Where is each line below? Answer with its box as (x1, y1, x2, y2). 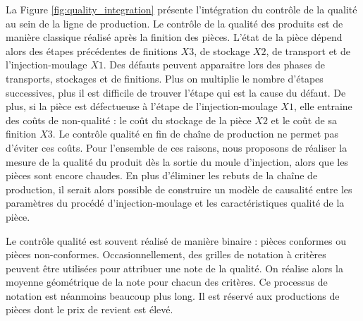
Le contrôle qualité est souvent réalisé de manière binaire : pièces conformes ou (6, 233, 346, 248)
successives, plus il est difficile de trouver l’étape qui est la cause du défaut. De (6, 85, 346, 99)
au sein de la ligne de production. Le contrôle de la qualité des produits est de (6, 16, 343, 30)
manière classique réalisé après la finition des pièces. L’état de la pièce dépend (6, 30, 343, 44)
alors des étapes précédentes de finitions (6, 43, 178, 58)
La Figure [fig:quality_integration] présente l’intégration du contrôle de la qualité (6, 2, 357, 16)
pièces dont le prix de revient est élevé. (6, 302, 173, 317)
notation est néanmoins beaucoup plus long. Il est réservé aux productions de (6, 288, 340, 303)
